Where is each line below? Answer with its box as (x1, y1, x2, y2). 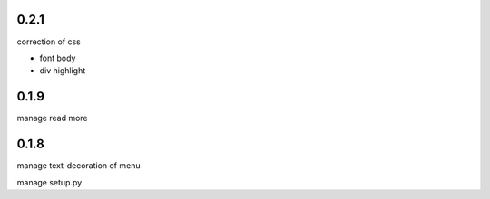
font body (39, 52, 76, 63)
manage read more (16, 113, 88, 124)
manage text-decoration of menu (16, 160, 141, 171)
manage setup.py (16, 176, 83, 187)
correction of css (16, 36, 81, 47)
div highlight (39, 65, 86, 76)
